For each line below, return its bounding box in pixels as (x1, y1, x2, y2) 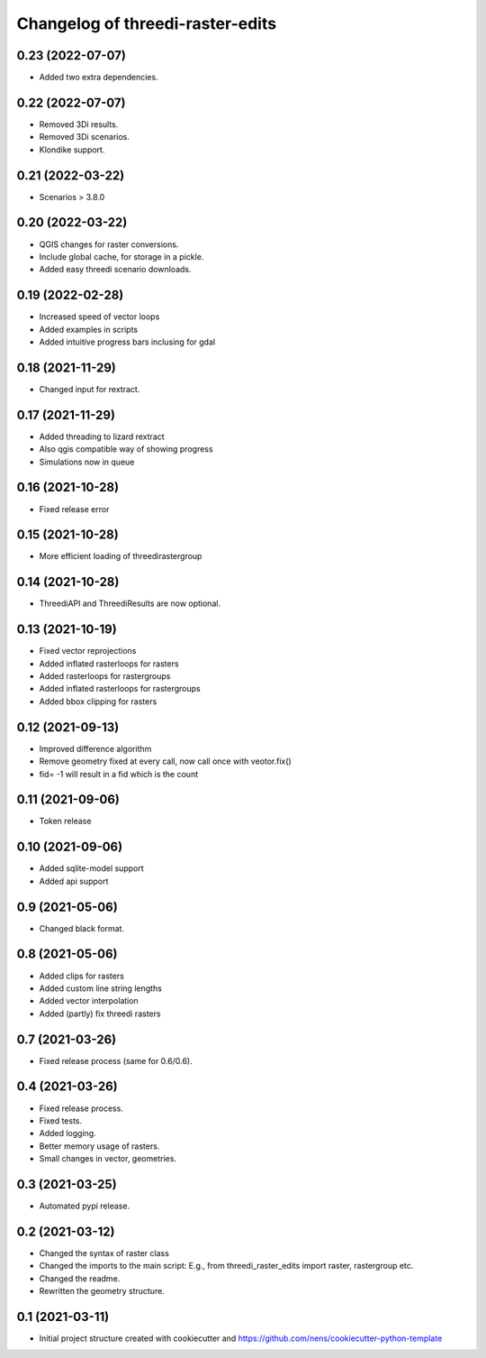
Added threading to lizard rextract (39, 431, 166, 442)
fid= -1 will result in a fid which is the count (39, 768, 198, 779)
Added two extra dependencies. (39, 72, 158, 83)
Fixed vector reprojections (39, 646, 137, 656)
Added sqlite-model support (39, 863, 144, 874)
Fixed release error (39, 503, 110, 514)
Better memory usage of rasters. (39, 1141, 160, 1152)
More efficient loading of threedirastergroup (39, 551, 202, 562)
